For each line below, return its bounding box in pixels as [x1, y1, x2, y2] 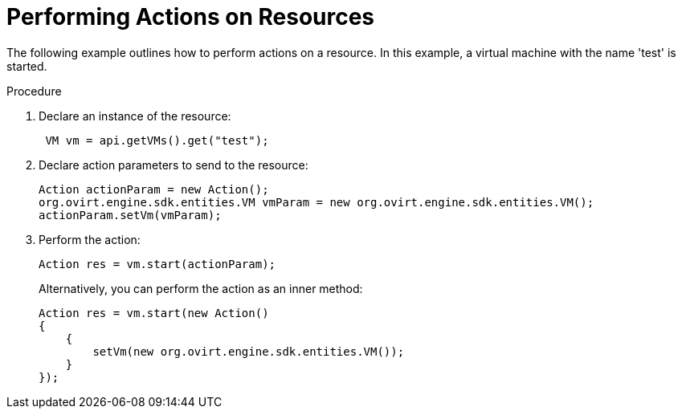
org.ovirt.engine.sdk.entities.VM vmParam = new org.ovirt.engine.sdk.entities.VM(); [39, 195, 594, 209]
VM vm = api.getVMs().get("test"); [45, 133, 269, 147]
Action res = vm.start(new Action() [39, 306, 269, 319]
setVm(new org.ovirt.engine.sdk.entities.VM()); [92, 344, 405, 358]
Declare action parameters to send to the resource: [39, 157, 308, 172]
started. [6, 59, 47, 73]
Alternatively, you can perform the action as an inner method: [39, 281, 363, 295]
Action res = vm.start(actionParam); [39, 257, 276, 271]
